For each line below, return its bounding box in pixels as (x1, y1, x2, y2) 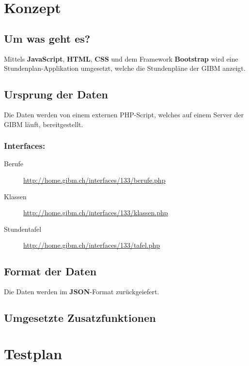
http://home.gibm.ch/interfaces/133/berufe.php (23, 175, 166, 185)
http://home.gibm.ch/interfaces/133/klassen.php (23, 207, 168, 218)
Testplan (4, 343, 62, 363)
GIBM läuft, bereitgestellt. (4, 119, 83, 129)
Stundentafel (4, 223, 42, 234)
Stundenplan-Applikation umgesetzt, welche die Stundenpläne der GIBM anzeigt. (4, 63, 246, 73)
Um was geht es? (4, 31, 91, 46)
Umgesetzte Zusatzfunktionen (4, 310, 156, 325)
